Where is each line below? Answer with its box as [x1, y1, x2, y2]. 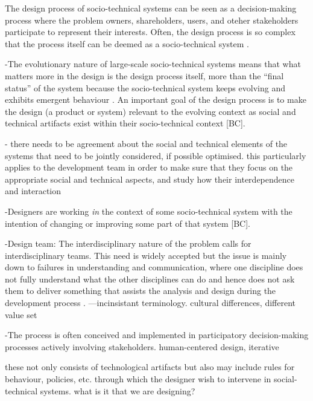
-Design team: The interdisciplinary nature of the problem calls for [5, 237, 251, 250]
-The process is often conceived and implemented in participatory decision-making [5, 328, 309, 341]
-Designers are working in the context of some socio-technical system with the [5, 204, 292, 217]
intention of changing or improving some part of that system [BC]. [5, 217, 250, 229]
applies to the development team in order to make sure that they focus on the [5, 161, 293, 174]
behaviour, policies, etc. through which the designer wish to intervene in [5, 373, 271, 385]
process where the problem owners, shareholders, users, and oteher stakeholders [5, 13, 299, 26]
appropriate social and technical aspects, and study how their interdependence [5, 172, 294, 185]
